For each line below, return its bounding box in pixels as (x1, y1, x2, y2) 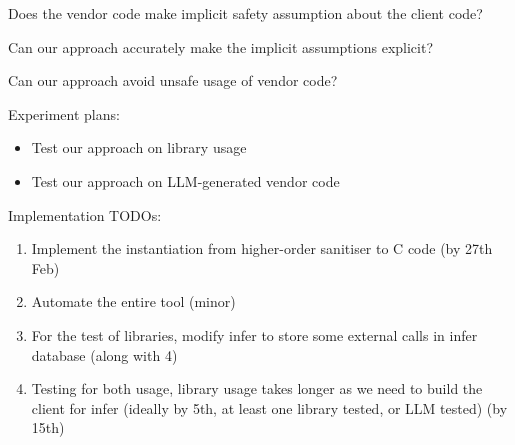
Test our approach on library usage (31, 137, 247, 158)
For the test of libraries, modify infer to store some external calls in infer (31, 324, 478, 345)
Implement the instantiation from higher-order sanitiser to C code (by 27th (31, 238, 493, 259)
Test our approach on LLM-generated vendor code (31, 170, 340, 191)
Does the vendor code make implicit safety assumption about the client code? (8, 3, 483, 23)
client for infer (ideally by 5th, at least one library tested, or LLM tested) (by (31, 397, 508, 418)
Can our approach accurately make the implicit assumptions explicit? (8, 36, 434, 57)
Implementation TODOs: (8, 204, 162, 225)
